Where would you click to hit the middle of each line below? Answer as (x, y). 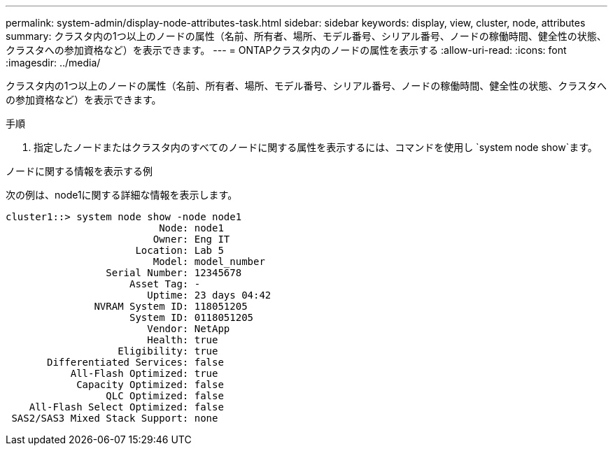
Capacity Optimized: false (150, 385)
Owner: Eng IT (191, 239)
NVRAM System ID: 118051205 (171, 306)
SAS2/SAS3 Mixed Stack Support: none (115, 418)
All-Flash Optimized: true (144, 373)
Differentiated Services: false (135, 362)
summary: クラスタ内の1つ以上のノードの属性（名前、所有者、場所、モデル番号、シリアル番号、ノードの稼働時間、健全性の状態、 (306, 36)
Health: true (183, 340)
